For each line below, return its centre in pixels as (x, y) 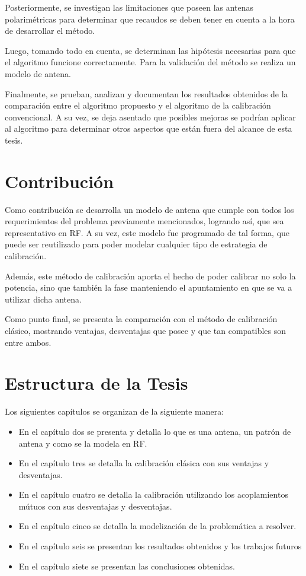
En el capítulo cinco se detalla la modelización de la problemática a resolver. (157, 526)
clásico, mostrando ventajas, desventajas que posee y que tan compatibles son (146, 330)
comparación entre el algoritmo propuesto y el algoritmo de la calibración (138, 105)
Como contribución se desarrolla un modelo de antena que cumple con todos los (149, 209)
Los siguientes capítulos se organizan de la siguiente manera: (115, 411)
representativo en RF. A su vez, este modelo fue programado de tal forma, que (147, 232)
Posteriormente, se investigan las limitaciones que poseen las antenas (129, 7)
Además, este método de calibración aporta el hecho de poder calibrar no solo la (150, 276)
